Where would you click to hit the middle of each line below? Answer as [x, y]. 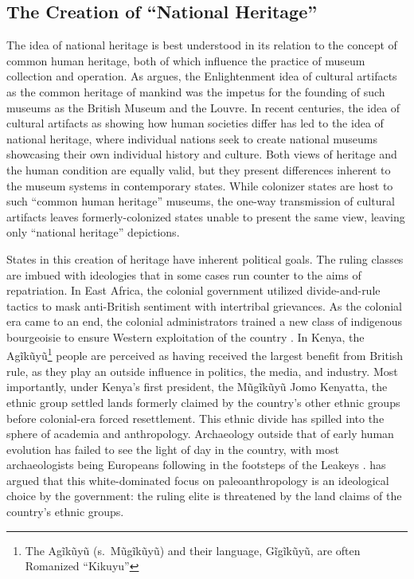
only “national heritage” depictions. [93, 232]
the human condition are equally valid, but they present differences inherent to [199, 169]
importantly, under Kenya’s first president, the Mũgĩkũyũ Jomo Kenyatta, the [197, 387]
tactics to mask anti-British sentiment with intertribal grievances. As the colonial [204, 305]
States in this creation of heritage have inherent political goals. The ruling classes [205, 258]
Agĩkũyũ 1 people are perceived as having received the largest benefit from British [205, 354]
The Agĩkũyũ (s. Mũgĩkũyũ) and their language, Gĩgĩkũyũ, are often [193, 550]
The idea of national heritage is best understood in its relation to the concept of [202, 45]
